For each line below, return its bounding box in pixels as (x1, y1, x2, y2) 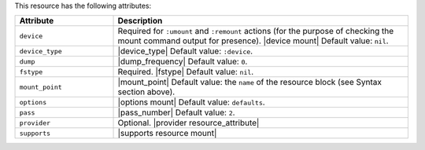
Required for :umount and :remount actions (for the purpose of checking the (117, 26, 394, 37)
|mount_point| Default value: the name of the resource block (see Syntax (117, 77, 382, 88)
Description (117, 16, 163, 27)
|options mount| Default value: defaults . (117, 97, 265, 108)
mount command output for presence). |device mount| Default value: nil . (117, 35, 389, 46)
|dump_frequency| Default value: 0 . (117, 56, 248, 67)
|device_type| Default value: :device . (117, 46, 253, 57)
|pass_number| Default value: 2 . (117, 107, 235, 118)
